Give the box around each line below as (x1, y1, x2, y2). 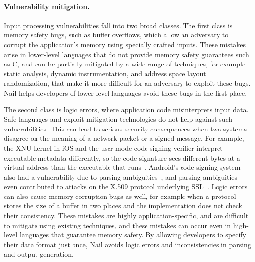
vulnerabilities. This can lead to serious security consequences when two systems (4, 123, 247, 133)
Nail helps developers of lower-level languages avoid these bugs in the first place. (4, 87, 247, 98)
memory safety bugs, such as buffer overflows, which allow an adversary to (4, 30, 229, 40)
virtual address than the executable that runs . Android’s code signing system (4, 162, 241, 172)
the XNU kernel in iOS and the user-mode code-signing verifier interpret (4, 142, 223, 153)
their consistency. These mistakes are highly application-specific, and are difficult (4, 210, 249, 221)
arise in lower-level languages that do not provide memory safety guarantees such (4, 49, 249, 59)
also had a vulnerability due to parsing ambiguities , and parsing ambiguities (4, 171, 238, 182)
